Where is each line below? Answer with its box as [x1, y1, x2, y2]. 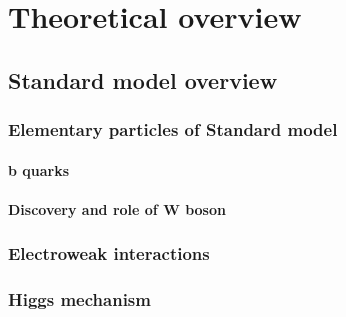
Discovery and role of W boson [8, 198, 226, 219]
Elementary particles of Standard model [8, 117, 338, 142]
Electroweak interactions [8, 241, 210, 266]
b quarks [8, 159, 70, 180]
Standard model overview [8, 64, 278, 95]
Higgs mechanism [8, 287, 151, 312]
